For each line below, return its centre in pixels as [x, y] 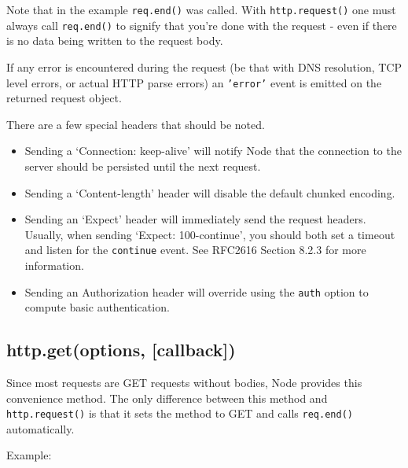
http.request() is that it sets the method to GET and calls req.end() [180, 413]
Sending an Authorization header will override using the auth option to [197, 291]
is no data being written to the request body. [115, 41]
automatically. [40, 428]
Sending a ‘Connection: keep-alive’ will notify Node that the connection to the [213, 151]
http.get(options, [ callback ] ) [121, 350]
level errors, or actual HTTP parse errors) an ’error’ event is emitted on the [194, 82]
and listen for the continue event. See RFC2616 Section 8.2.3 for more [195, 250]
